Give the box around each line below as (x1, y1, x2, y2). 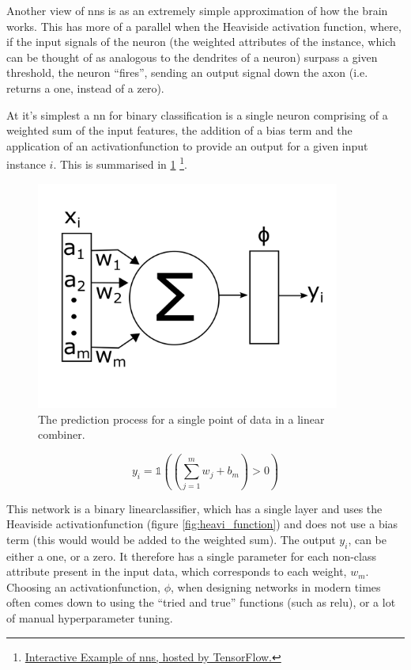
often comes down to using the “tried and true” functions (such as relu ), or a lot (6, 594, 396, 611)
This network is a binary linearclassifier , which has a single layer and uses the (6, 500, 383, 516)
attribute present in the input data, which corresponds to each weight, (6, 563, 347, 580)
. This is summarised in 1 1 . (53, 154, 187, 172)
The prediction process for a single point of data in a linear (38, 410, 325, 427)
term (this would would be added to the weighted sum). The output (6, 531, 336, 547)
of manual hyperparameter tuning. (6, 609, 173, 626)
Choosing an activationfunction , (6, 578, 160, 595)
